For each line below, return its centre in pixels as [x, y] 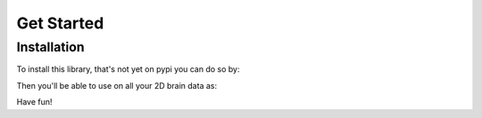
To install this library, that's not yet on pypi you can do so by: [128, 69]
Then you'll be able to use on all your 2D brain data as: [117, 85]
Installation [50, 47]
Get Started [60, 23]
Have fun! [34, 102]
